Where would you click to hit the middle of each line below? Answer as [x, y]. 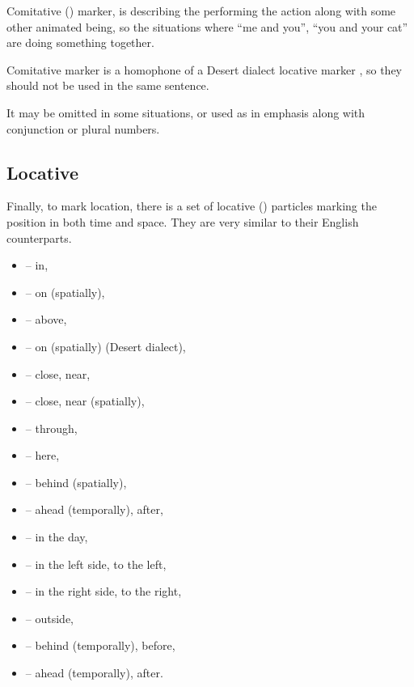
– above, [46, 319]
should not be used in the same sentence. [108, 85]
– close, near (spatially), [85, 401]
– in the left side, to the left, [96, 564]
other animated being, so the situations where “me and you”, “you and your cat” [207, 26]
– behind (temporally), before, [100, 645]
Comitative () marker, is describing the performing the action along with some [201, 11]
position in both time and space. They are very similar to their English [183, 221]
